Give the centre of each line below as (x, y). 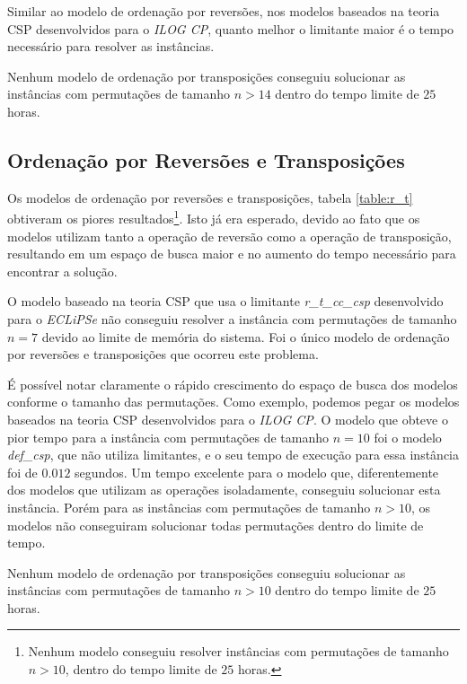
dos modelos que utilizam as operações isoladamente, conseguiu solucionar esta (224, 490)
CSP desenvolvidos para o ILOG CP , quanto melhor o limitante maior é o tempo (231, 28)
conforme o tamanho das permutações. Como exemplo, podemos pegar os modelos (233, 402)
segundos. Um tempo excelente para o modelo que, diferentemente (257, 472)
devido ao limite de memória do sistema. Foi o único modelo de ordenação (246, 336)
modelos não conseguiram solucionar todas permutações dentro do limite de (216, 525)
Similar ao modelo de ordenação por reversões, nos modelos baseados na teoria (224, 11)
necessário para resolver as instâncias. (111, 46)
